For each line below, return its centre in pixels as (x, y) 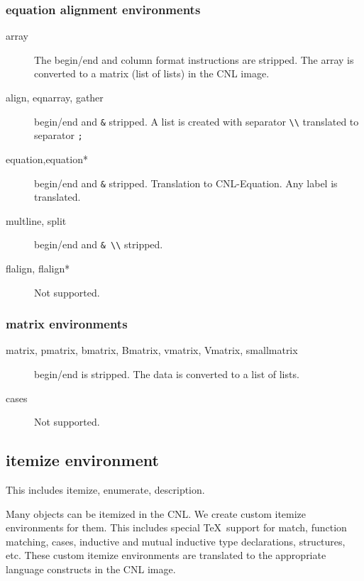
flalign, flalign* (38, 268)
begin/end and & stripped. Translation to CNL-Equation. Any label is (186, 183)
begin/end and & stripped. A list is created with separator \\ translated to (197, 121)
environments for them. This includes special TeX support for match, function (176, 527)
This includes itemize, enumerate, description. (105, 489)
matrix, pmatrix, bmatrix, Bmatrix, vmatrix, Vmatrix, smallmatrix (152, 350)
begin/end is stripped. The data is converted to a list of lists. (167, 374)
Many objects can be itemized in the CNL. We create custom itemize (156, 513)
